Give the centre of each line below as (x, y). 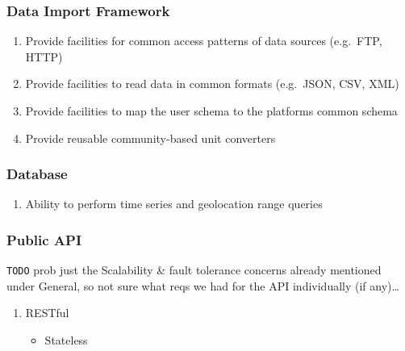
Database (37, 174)
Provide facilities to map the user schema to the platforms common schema (211, 111)
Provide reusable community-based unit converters (150, 138)
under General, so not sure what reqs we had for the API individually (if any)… (203, 285)
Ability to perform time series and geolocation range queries (174, 204)
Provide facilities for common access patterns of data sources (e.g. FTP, (204, 41)
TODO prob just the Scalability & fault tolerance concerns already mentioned (194, 270)
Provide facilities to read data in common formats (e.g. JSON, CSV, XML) (212, 84)
